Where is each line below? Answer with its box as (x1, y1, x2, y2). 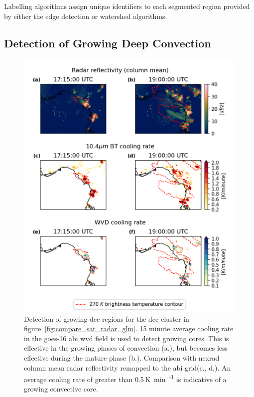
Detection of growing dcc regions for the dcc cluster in (24, 313, 189, 324)
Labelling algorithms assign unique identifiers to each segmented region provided (4, 1, 250, 11)
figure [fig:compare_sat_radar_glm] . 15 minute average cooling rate (24, 323, 234, 334)
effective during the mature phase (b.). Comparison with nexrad (24, 352, 220, 363)
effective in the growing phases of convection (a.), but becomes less (24, 343, 228, 353)
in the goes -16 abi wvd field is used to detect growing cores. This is (24, 333, 229, 343)
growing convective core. (24, 384, 98, 394)
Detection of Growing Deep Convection (4, 35, 211, 50)
